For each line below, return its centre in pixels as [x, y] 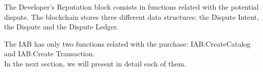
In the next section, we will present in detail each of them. [95, 63]
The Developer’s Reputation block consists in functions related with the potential [131, 7]
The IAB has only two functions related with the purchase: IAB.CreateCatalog [127, 43]
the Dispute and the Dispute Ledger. [61, 27]
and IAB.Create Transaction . [49, 53]
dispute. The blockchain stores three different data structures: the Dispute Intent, [131, 16]
